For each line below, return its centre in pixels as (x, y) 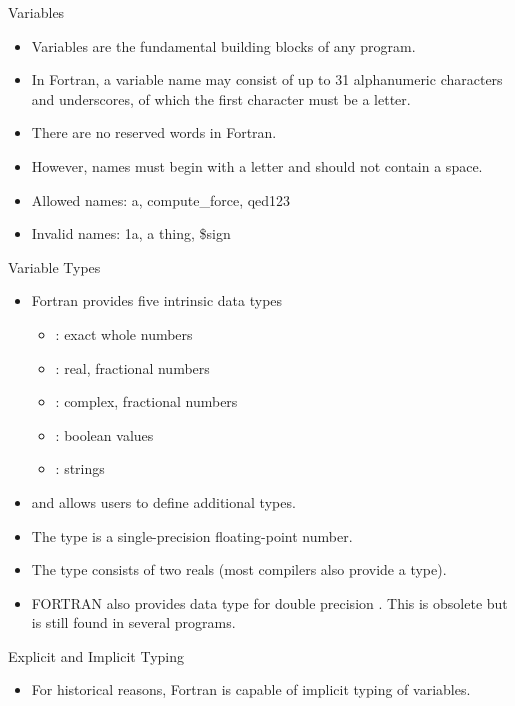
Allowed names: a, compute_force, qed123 (161, 199)
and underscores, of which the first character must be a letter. (221, 98)
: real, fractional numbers (132, 367)
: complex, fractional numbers (146, 401)
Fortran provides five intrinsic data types (157, 300)
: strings (80, 468)
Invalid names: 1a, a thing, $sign (131, 233)
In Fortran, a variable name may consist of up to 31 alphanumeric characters (267, 79)
